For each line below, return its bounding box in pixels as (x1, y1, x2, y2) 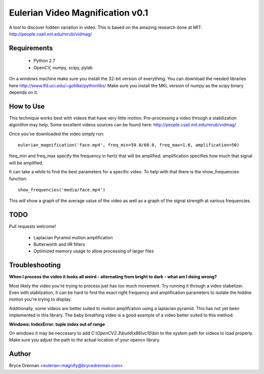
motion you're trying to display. (9, 296, 72, 302)
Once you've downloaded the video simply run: (9, 131, 105, 137)
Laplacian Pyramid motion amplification (33, 234, 113, 240)
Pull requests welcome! (9, 224, 56, 229)
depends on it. (9, 89, 39, 95)
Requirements (9, 44, 53, 52)
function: (9, 176, 27, 182)
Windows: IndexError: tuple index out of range (9, 321, 105, 327)
